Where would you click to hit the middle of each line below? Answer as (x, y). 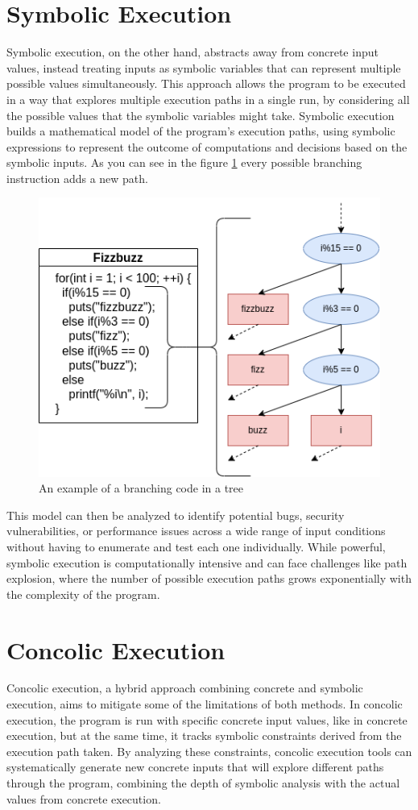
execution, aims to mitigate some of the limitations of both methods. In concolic (205, 704)
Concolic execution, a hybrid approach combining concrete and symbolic (185, 688)
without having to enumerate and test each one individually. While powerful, (196, 546)
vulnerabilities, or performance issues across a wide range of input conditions (196, 531)
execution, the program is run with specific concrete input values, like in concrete (207, 719)
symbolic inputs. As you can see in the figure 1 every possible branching (184, 162)
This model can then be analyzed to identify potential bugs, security (176, 515)
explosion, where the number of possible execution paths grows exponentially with (209, 578)
